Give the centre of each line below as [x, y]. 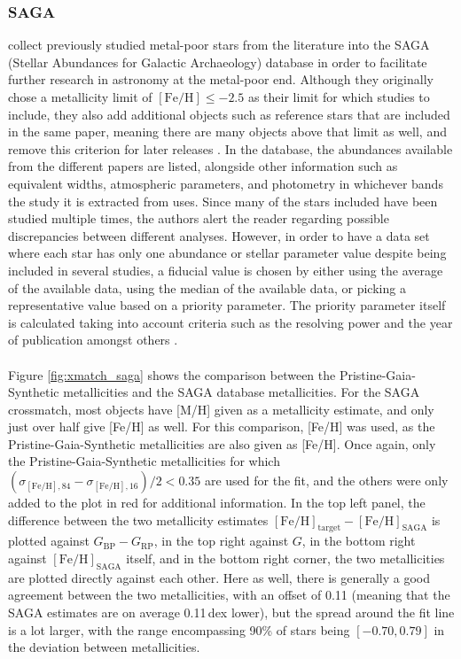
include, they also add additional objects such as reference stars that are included [229, 114]
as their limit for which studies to [339, 97]
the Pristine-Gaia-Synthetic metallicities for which [144, 461]
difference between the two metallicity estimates [138, 519]
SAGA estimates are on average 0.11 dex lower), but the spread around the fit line [231, 612]
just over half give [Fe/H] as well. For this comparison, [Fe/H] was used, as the [222, 426]
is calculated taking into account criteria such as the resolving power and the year [230, 322]
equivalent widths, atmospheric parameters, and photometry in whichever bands [226, 183]
